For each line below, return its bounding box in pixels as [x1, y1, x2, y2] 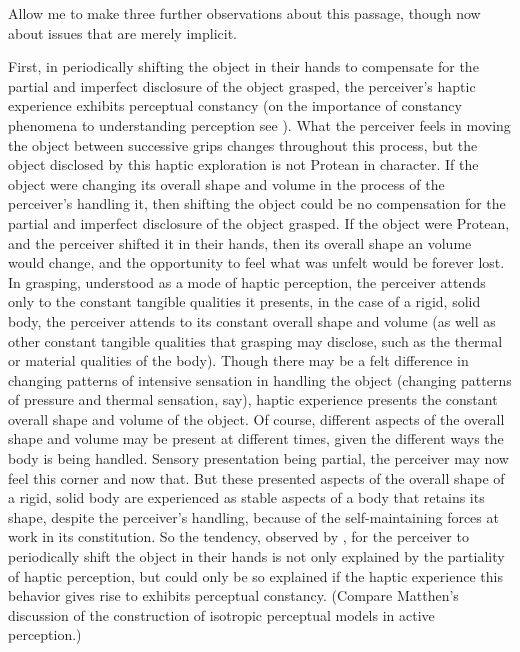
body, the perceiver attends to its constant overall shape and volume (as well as [8, 310, 496, 331]
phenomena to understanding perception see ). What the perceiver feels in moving [8, 114, 511, 135]
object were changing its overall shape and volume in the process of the [8, 173, 445, 194]
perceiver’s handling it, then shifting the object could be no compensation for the [8, 193, 506, 214]
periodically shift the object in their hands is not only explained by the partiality [8, 546, 505, 567]
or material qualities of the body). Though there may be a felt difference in [8, 350, 469, 371]
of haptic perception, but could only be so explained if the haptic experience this [8, 565, 503, 586]
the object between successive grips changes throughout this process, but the [8, 134, 478, 155]
